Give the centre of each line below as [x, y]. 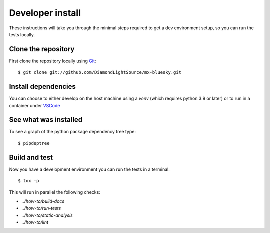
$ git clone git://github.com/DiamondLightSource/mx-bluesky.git [100, 73]
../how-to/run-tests [41, 208]
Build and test [31, 157]
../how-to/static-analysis [47, 215]
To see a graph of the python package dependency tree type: [72, 132]
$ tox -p [29, 181]
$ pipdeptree [34, 143]
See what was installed [46, 120]
